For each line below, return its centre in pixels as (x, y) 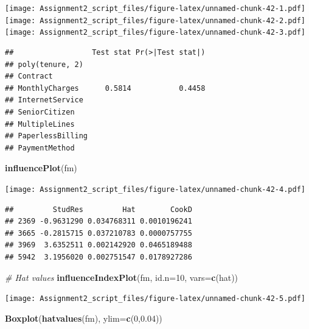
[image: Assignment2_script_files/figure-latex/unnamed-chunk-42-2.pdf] (155, 20)
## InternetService (44, 100)
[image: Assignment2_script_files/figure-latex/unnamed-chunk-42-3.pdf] (155, 33)
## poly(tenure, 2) (44, 64)
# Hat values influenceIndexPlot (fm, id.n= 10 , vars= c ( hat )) (122, 277)
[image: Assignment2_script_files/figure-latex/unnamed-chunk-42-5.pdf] (155, 299)
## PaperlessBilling (47, 136)
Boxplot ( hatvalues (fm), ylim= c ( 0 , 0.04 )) (84, 318)
